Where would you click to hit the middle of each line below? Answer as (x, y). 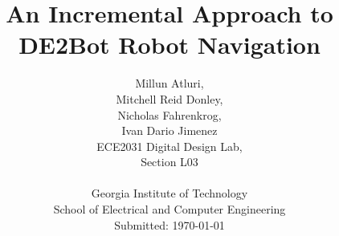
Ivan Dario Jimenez (169, 130)
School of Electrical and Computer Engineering (169, 209)
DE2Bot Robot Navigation (169, 45)
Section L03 (169, 162)
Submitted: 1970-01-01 (169, 224)
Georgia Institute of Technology (169, 193)
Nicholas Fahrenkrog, (169, 114)
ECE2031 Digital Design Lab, (169, 146)
